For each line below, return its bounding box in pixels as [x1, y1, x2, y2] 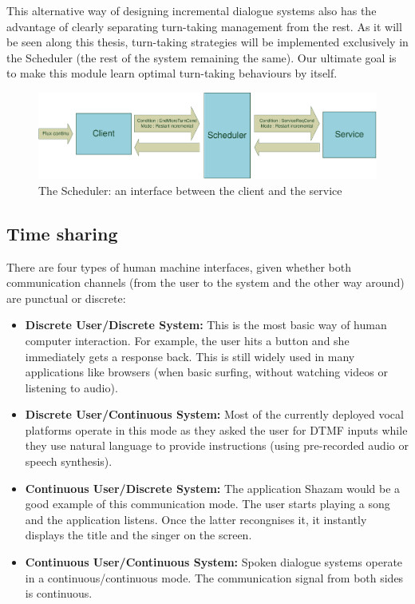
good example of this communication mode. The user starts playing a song [25, 495, 390, 512]
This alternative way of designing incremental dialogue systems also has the [6, 2, 377, 18]
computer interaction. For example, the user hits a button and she [25, 332, 350, 348]
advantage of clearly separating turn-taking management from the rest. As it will [6, 18, 402, 34]
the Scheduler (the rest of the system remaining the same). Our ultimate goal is [6, 49, 397, 66]
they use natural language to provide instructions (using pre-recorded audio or [25, 437, 409, 454]
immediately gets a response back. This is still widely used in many [25, 348, 355, 364]
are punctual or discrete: [6, 289, 126, 306]
